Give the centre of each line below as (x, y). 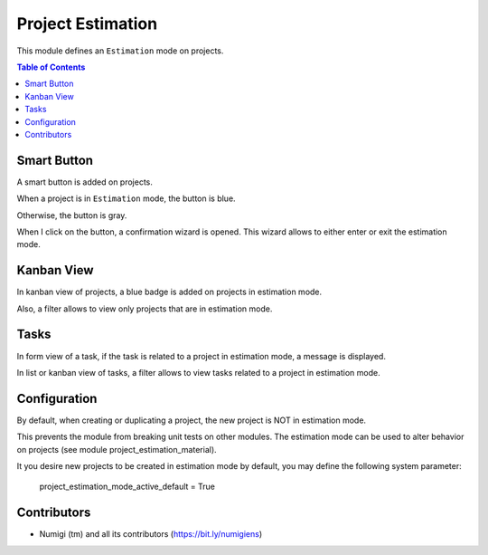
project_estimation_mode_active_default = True (127, 487)
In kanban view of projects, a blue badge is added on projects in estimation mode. (169, 292)
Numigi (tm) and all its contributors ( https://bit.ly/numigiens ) (151, 534)
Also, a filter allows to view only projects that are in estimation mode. (145, 309)
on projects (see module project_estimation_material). (117, 449)
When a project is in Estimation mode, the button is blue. (126, 198)
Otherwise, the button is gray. (72, 215)
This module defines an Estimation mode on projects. (120, 51)
